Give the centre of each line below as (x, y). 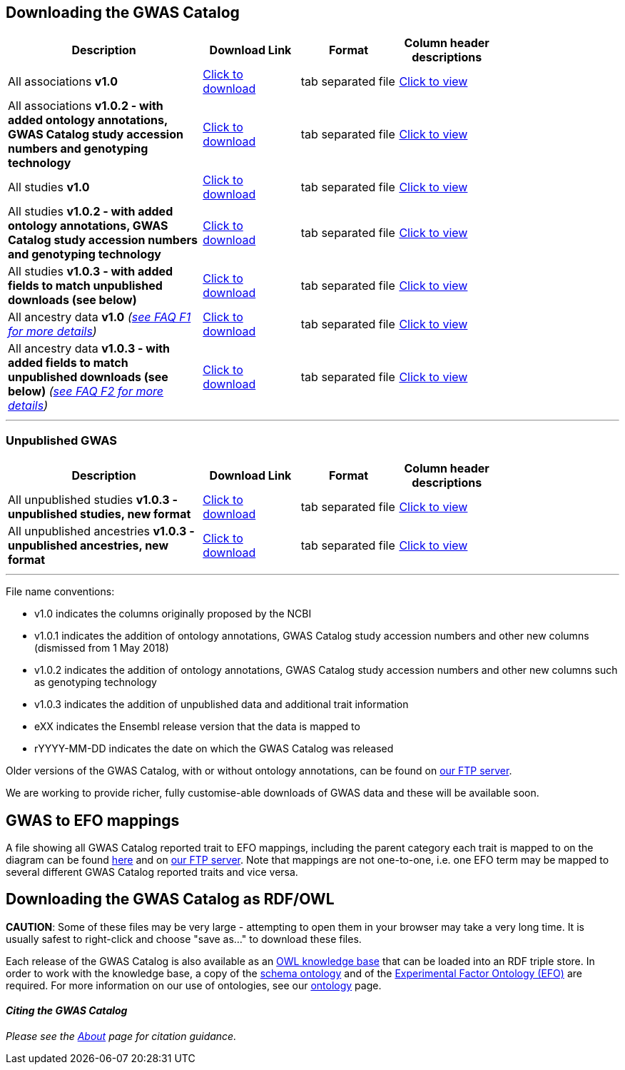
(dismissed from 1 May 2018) (102, 648)
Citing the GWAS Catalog (67, 1011)
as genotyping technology (96, 682)
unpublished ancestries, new (88, 546)
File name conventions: (60, 592)
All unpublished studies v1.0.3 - (93, 500)
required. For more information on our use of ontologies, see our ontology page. (194, 985)
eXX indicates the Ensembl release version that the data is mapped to (197, 727)
